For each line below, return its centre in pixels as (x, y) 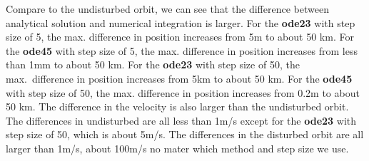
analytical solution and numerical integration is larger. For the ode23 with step (181, 22)
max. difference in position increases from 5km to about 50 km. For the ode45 (179, 78)
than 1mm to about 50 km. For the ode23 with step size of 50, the (153, 64)
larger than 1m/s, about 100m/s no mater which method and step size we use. (177, 148)
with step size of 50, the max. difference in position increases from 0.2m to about (183, 92)
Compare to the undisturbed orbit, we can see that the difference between (167, 9)
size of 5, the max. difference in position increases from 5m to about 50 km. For (180, 37)
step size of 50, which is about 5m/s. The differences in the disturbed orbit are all (185, 134)
